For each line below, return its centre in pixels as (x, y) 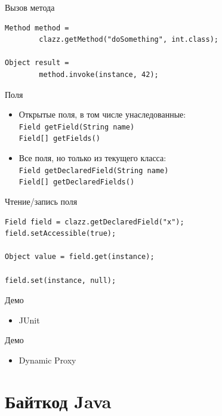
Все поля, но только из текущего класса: (92, 158)
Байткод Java (58, 401)
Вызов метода (30, 7)
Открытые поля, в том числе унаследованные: (102, 114)
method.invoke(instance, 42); (99, 74)
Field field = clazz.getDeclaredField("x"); (95, 222)
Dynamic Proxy (47, 360)
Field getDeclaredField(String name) (94, 170)
